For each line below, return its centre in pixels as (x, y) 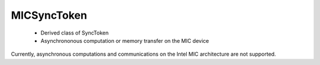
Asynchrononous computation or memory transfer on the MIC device (125, 40)
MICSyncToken (49, 15)
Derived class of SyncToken (75, 33)
